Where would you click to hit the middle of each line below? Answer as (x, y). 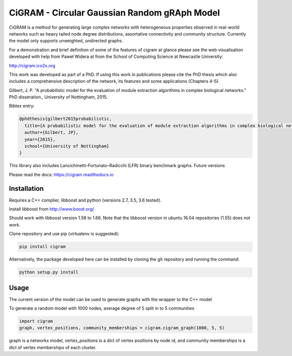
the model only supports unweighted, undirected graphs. (66, 41)
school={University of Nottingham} (67, 146)
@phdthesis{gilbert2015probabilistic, (65, 119)
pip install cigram (42, 247)
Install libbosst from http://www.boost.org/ (52, 209)
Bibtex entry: (22, 106)
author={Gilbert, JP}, (52, 132)
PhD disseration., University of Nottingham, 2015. (58, 97)
